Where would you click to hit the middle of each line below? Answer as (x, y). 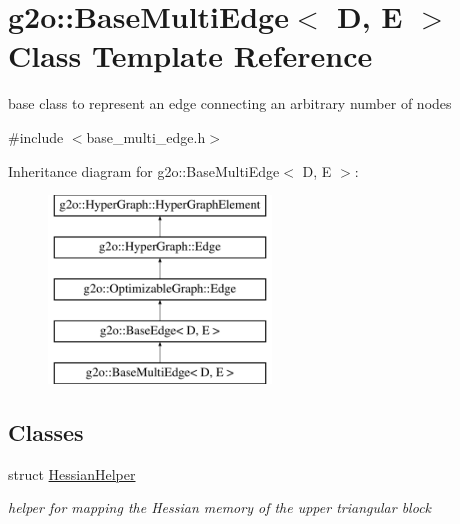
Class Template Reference (190, 55)
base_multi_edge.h (146, 136)
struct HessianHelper (72, 473)
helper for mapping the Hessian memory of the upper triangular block (220, 507)
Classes (46, 432)
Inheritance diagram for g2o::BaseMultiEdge (144, 170)
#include (36, 136)
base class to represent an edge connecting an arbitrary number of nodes (230, 103)
